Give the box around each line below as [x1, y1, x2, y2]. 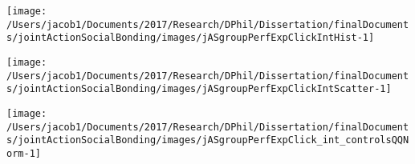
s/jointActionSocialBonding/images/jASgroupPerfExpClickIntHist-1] [6, 32, 375, 44]
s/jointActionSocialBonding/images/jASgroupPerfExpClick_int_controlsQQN [6, 134, 409, 146]
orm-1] [6, 147, 41, 159]
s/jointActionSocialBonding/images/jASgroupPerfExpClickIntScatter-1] [6, 83, 392, 95]
